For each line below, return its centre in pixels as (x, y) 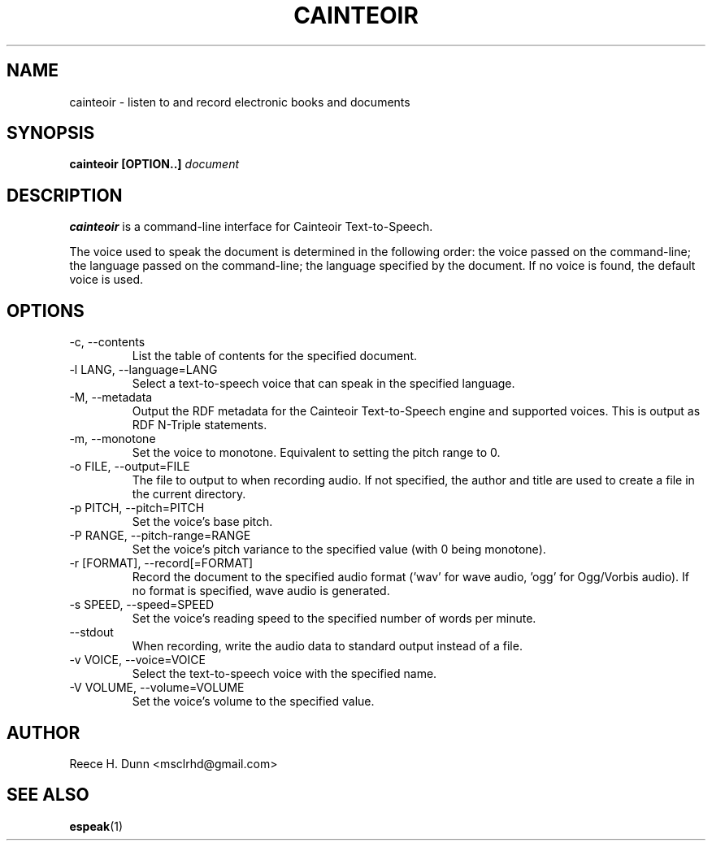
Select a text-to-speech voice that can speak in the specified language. (323, 384)
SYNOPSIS (51, 133)
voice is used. (106, 280)
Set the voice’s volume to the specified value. (253, 701)
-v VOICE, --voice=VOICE (137, 660)
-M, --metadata (111, 397)
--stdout (91, 632)
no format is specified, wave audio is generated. (261, 591)
